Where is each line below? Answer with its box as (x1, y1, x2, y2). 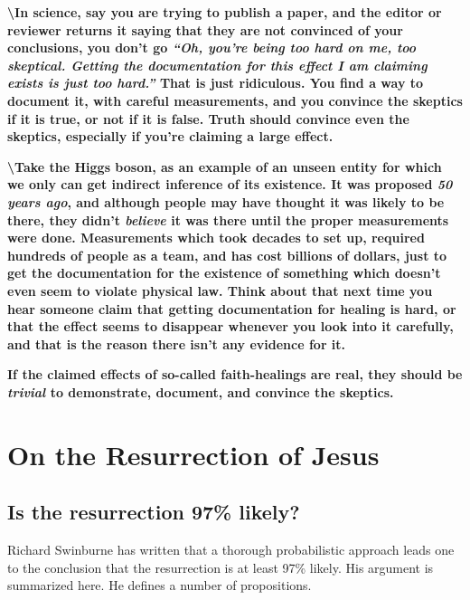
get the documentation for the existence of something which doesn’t (7, 263, 441, 282)
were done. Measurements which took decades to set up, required (7, 228, 425, 247)
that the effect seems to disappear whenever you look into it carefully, (7, 317, 454, 336)
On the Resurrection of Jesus (7, 435, 380, 472)
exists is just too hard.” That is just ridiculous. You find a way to (7, 73, 424, 92)
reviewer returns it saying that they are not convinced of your (7, 20, 403, 39)
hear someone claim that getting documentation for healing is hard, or (7, 299, 456, 318)
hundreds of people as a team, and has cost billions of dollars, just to (7, 245, 447, 264)
